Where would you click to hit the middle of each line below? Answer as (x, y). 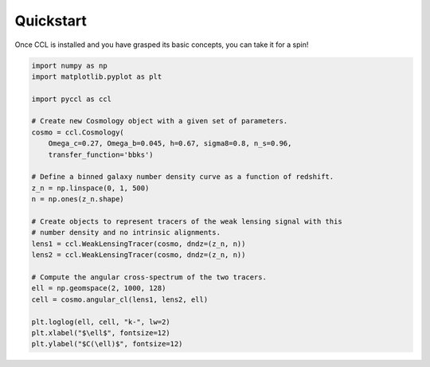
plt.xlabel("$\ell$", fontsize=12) (101, 333)
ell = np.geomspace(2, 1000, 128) (99, 288)
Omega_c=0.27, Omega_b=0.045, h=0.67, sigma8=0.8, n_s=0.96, (170, 144)
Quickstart (51, 21)
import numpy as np (69, 65)
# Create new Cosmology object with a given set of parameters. (160, 121)
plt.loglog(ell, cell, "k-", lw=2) (101, 322)
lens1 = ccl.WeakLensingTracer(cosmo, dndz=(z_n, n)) (139, 244)
